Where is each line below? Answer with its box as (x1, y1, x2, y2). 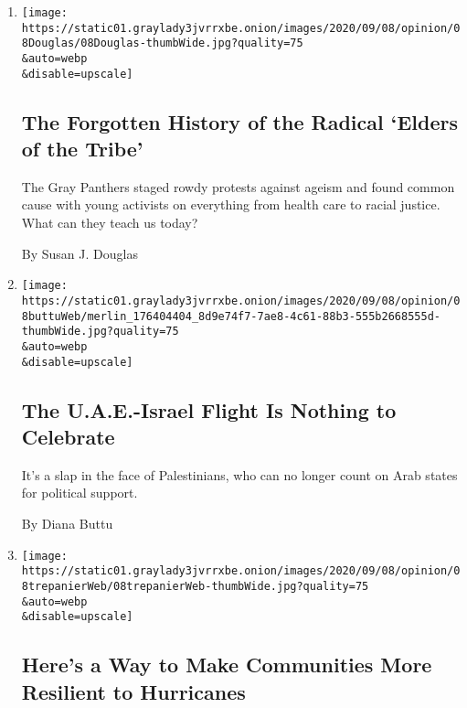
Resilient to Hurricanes (21, 677, 246, 705)
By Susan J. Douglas (21, 243, 138, 263)
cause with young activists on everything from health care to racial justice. (21, 195, 440, 214)
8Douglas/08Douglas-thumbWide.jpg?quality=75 (21, 37, 303, 50)
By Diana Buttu (21, 513, 113, 532)
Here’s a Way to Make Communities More (21, 650, 432, 679)
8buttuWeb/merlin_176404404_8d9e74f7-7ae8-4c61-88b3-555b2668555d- (21, 309, 440, 323)
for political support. (21, 483, 138, 502)
